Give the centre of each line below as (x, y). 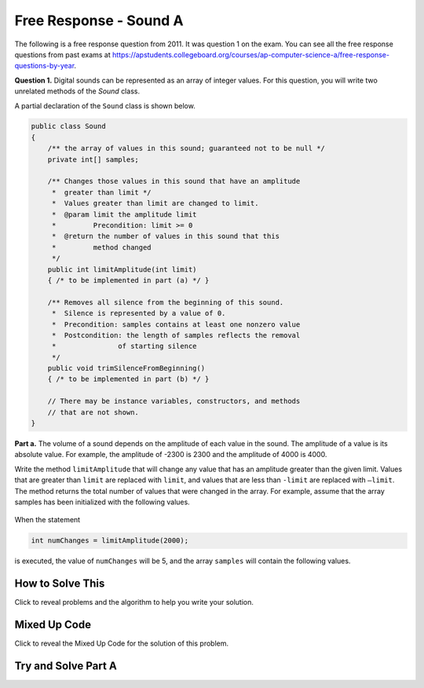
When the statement (48, 520)
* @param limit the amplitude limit (124, 214)
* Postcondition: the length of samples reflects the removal (176, 335)
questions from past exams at (63, 54)
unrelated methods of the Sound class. (77, 91)
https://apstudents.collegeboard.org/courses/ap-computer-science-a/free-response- (251, 54)
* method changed (102, 247)
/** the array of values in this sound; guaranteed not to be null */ (186, 148)
